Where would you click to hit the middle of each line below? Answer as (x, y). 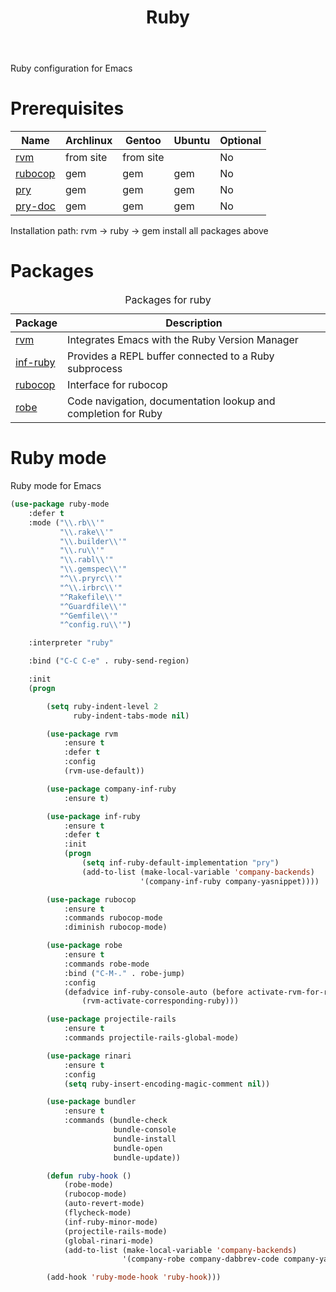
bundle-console (145, 1130)
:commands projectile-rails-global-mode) (151, 1038)
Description (194, 323)
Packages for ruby (168, 300)
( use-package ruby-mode (60, 504)
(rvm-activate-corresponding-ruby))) (160, 1001)
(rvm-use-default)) (104, 771)
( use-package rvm (82, 734)
